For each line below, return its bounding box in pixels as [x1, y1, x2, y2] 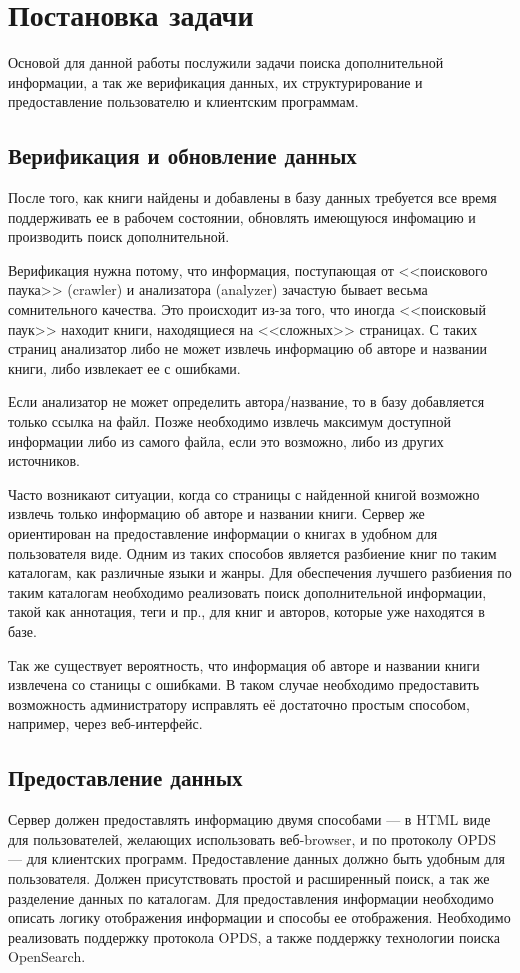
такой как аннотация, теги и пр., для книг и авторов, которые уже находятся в [8, 601, 485, 622]
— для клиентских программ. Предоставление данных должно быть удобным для [8, 848, 506, 869]
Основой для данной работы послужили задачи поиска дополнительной [8, 52, 444, 73]
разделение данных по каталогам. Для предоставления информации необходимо [8, 887, 494, 908]
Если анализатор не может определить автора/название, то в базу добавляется [8, 391, 485, 412]
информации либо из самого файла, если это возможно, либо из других [8, 430, 444, 451]
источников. [8, 450, 80, 471]
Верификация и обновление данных [8, 140, 357, 171]
